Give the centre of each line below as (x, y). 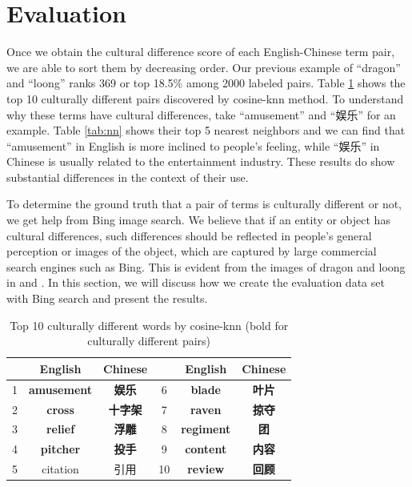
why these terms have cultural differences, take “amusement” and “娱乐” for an (201, 114)
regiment (206, 429)
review (206, 469)
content (206, 449)
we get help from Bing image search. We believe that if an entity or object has (198, 220)
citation (60, 469)
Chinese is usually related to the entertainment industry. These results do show (201, 161)
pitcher (60, 449)
